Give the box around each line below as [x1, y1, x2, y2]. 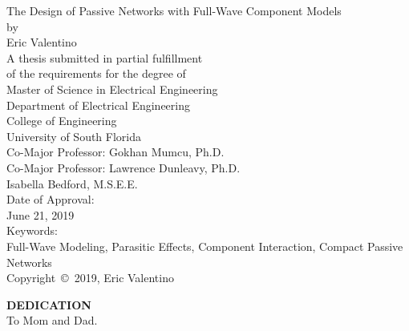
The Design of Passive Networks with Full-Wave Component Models [6, 2, 342, 18]
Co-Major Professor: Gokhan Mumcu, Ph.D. [6, 143, 225, 160]
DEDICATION [6, 296, 91, 313]
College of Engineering [6, 112, 117, 129]
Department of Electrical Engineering [6, 96, 190, 113]
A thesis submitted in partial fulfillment [6, 49, 203, 66]
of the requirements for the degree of [6, 65, 186, 82]
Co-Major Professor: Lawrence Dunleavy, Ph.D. [6, 159, 241, 176]
